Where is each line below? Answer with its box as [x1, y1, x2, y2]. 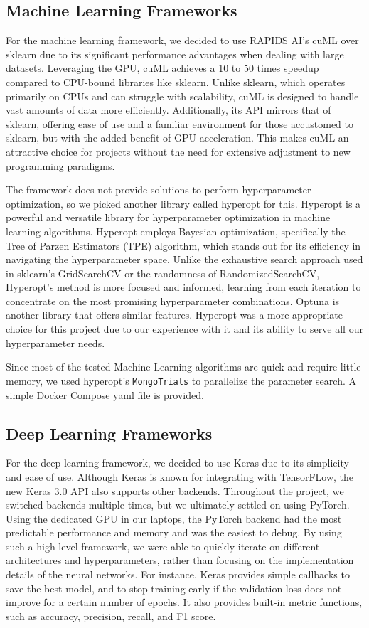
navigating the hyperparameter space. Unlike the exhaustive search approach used [6, 252, 363, 267]
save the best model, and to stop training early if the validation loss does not [6, 580, 342, 595]
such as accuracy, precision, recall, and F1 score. [6, 608, 216, 623]
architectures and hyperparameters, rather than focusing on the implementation [6, 553, 354, 568]
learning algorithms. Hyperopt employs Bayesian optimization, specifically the [6, 223, 346, 238]
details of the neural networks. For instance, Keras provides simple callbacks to [6, 567, 350, 582]
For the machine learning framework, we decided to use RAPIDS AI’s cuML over [6, 33, 359, 48]
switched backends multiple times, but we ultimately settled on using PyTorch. [6, 497, 350, 512]
